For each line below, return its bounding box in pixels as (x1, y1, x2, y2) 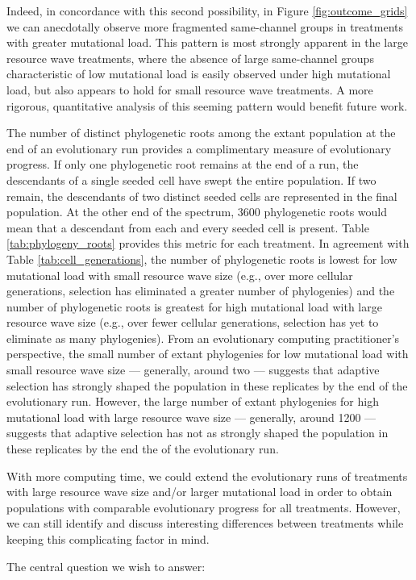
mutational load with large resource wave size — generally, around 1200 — (6, 408, 376, 425)
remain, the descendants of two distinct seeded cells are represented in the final (6, 187, 397, 204)
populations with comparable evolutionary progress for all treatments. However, (6, 499, 401, 515)
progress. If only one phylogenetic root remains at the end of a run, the (6, 156, 359, 173)
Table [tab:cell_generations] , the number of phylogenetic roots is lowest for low (6, 250, 397, 267)
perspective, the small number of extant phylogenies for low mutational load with (6, 345, 409, 362)
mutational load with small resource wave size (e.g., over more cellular (6, 266, 353, 283)
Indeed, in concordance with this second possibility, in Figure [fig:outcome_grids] (6, 2, 408, 19)
